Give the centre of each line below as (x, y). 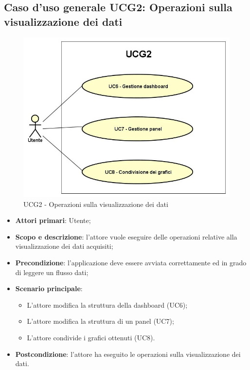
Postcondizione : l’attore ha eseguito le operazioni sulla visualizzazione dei (128, 354)
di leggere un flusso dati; (52, 272)
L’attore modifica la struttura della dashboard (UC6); (107, 305)
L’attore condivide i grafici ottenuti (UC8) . (91, 338)
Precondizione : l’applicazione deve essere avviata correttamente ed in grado (131, 263)
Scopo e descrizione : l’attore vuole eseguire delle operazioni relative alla (126, 236)
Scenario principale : (49, 288)
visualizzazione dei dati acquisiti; (64, 246)
